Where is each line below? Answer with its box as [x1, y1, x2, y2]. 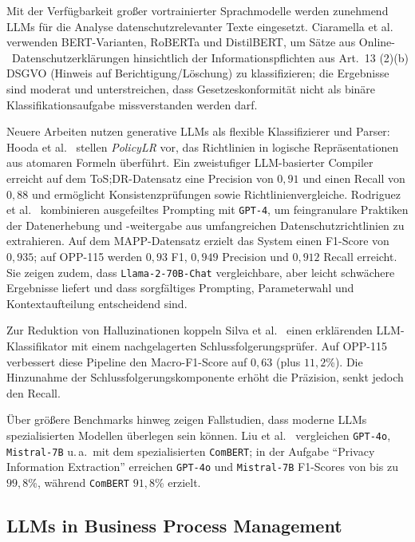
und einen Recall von [302, 169, 405, 186]
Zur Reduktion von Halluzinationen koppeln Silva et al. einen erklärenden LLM [6, 322, 401, 338]
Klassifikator [6, 338, 68, 354]
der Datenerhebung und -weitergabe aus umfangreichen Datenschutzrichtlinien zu [6, 216, 405, 233]
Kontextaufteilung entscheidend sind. [6, 295, 188, 311]
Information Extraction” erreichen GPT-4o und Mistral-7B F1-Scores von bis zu [6, 458, 398, 475]
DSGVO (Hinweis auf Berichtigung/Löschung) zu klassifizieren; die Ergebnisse [6, 65, 389, 81]
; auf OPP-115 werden [34, 247, 143, 264]
